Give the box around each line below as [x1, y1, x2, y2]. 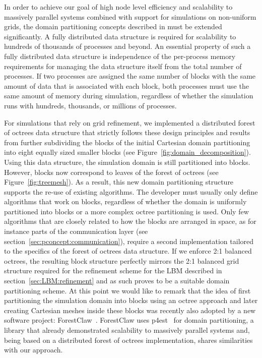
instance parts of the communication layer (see [4, 226, 148, 236]
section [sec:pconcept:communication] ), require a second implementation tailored [4, 235, 254, 246]
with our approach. [4, 344, 63, 355]
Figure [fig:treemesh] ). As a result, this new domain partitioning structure [4, 176, 234, 187]
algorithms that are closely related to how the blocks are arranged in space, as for [4, 216, 256, 226]
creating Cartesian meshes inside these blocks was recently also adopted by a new [4, 305, 256, 315]
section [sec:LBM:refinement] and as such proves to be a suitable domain [4, 275, 230, 286]
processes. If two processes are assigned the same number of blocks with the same [4, 71, 256, 81]
